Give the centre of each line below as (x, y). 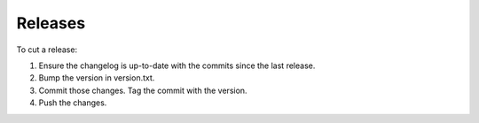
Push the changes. (73, 103)
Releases (51, 23)
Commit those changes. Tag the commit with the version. (143, 90)
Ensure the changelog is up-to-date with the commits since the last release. (177, 65)
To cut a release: (47, 50)
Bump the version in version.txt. (97, 78)
